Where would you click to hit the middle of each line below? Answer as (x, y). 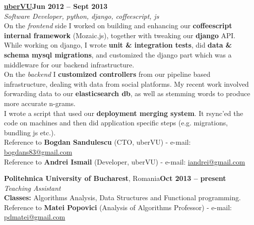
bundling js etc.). (30, 132)
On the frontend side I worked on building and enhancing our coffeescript (118, 26)
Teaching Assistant (32, 188)
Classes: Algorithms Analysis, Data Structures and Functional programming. (123, 197)
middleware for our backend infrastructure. (69, 64)
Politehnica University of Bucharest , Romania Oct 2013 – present (115, 178)
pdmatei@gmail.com (35, 217)
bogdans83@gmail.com (38, 151)
